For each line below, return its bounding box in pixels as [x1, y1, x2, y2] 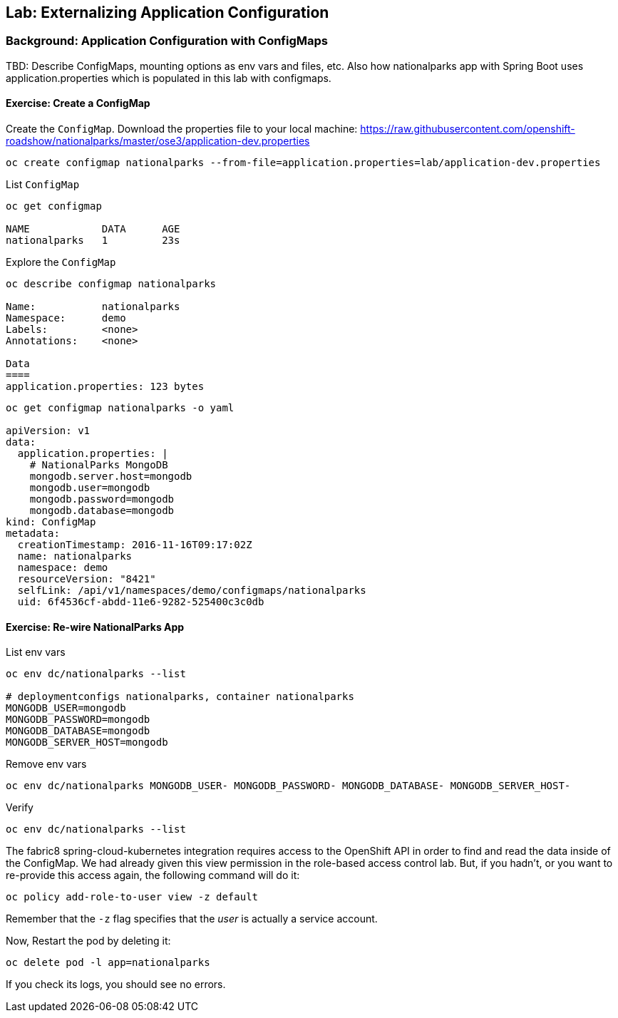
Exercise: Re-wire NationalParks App [6, 620, 185, 633]
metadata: [6, 528, 60, 540]
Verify [6, 801, 34, 814]
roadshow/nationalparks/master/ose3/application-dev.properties [6, 135, 310, 148]
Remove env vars [6, 758, 87, 771]
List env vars [6, 646, 66, 659]
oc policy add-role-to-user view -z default [6, 891, 259, 903]
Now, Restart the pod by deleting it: [6, 935, 171, 947]
